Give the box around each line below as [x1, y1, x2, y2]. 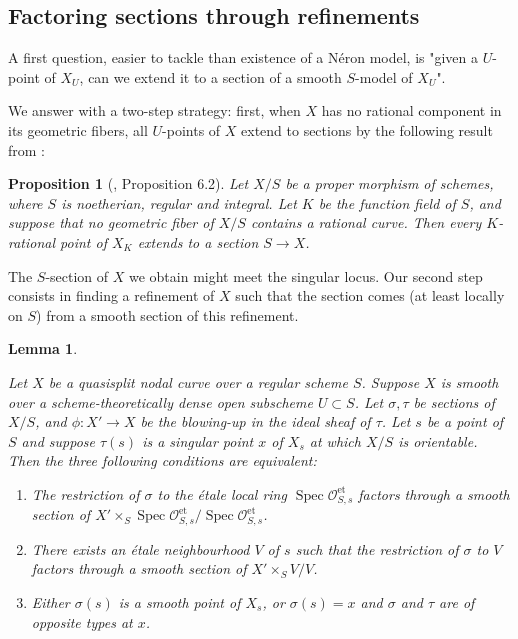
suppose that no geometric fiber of [8, 212, 214, 233]
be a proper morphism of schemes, [285, 173, 494, 194]
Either [31, 591, 70, 612]
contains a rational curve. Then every [250, 212, 482, 233]
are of [439, 591, 475, 612]
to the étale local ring [157, 483, 287, 504]
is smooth [440, 371, 499, 392]
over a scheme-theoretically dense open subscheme [8, 391, 313, 412]
